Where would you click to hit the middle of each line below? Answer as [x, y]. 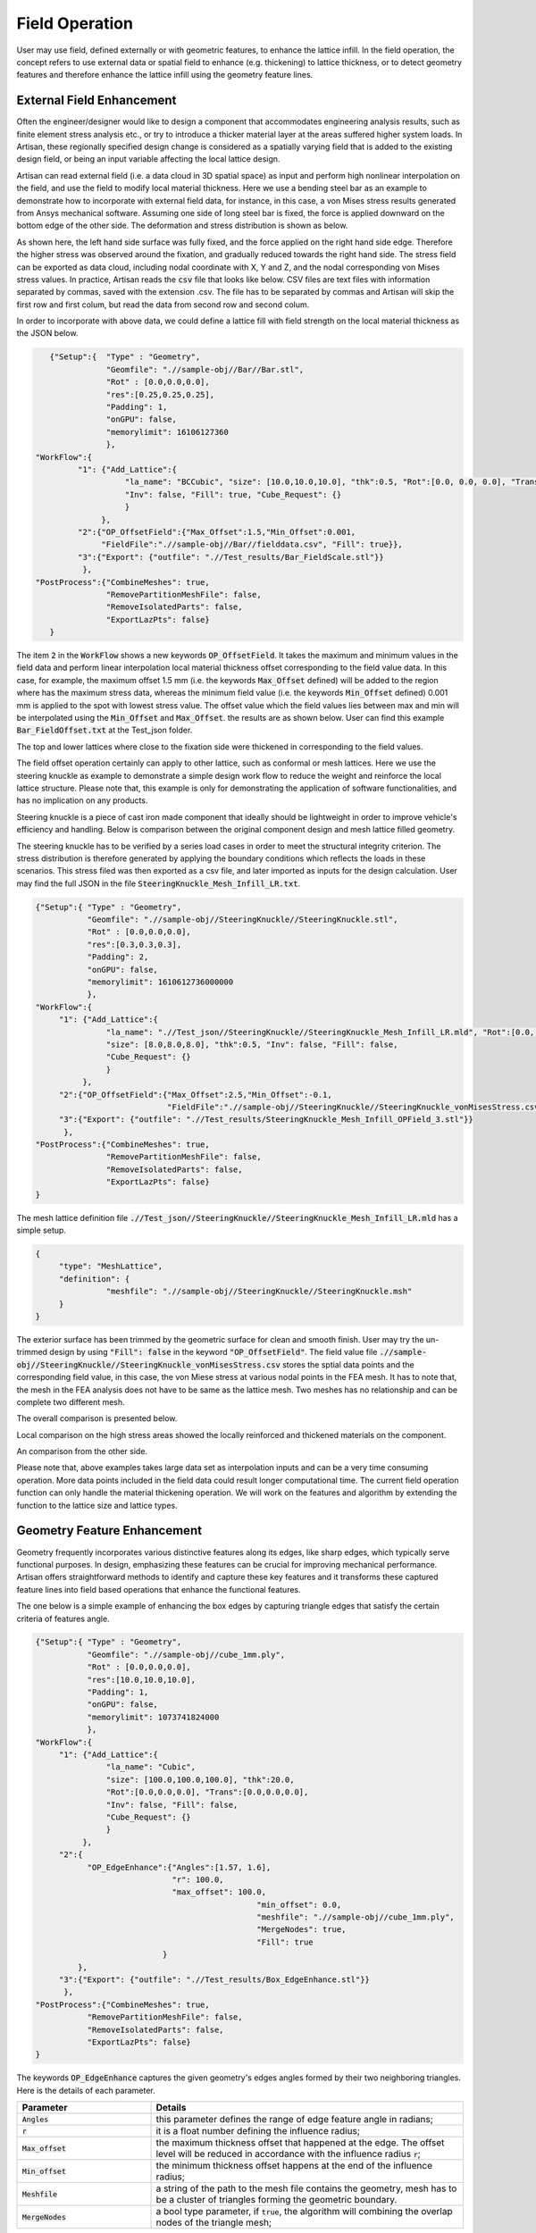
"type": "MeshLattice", [111, 1267]
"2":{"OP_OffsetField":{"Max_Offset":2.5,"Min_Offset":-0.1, [195, 1095]
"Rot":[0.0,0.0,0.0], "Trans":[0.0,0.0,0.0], [207, 1792]
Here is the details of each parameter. [86, 2090]
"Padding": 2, [118, 957]
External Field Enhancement [96, 100]
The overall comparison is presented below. [97, 1418]
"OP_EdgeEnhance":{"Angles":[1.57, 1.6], [179, 1867]
